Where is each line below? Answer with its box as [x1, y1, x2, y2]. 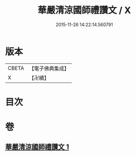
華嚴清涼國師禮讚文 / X [37, 5, 131, 16]
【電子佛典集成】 [29, 65, 69, 72]
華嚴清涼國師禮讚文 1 [5, 143, 69, 151]
